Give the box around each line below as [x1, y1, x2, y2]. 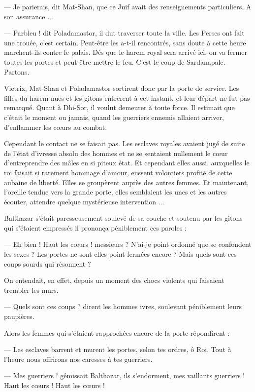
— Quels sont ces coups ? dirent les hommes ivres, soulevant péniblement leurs [4, 301, 242, 312]
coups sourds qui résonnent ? [4, 258, 91, 269]
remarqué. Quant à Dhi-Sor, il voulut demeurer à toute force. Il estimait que [4, 102, 235, 113]
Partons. [4, 66, 30, 77]
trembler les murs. [4, 284, 59, 295]
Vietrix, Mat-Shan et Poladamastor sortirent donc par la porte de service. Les [4, 83, 239, 93]
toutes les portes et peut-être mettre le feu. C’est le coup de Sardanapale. [4, 56, 225, 67]
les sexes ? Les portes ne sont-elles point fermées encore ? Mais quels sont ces [4, 249, 237, 259]
